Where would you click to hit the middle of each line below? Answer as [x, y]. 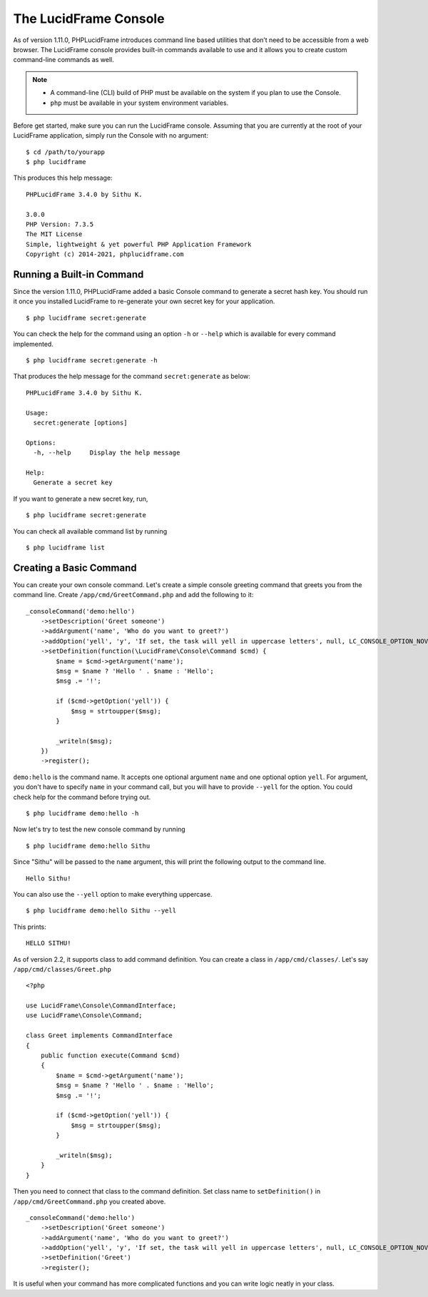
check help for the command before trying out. [82, 797]
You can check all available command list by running [90, 531]
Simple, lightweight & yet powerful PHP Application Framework [139, 244]
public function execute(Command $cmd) [110, 1056]
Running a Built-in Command [78, 274]
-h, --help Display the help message [107, 453]
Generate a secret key [73, 483]
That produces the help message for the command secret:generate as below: [132, 376]
